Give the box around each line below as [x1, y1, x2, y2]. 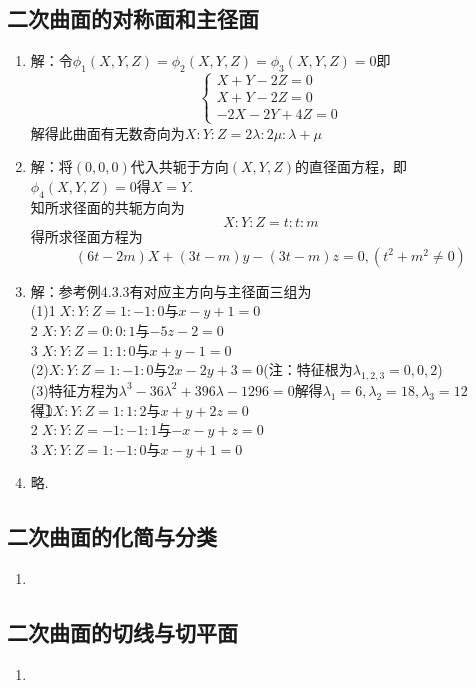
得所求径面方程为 [30, 226, 143, 247]
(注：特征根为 [263, 359, 353, 380]
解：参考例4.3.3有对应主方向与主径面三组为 [30, 280, 312, 301]
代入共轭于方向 [130, 156, 229, 177]
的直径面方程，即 [294, 156, 407, 177]
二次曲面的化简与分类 [7, 521, 217, 552]
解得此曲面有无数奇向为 [30, 122, 185, 143]
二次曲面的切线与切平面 [7, 617, 238, 648]
